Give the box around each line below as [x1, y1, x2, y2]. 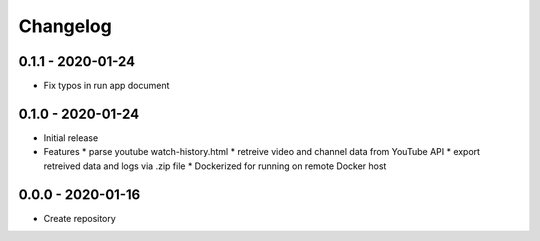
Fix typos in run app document [43, 80, 170, 92]
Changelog [18, 15, 112, 37]
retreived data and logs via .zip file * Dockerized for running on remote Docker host [43, 160, 387, 172]
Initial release [43, 131, 99, 144]
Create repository [43, 212, 117, 224]
